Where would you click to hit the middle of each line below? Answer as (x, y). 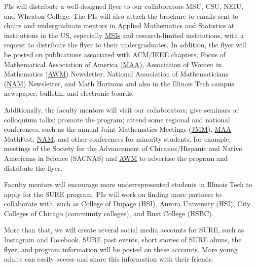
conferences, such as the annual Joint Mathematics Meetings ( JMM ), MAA (118, 129)
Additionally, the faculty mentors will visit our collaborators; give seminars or (121, 109)
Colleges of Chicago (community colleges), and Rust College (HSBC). (109, 213)
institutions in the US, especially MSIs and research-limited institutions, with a (124, 35)
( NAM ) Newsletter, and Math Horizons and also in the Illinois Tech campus (119, 83)
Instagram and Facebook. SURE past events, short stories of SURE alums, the (123, 240)
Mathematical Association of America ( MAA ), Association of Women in (113, 64)
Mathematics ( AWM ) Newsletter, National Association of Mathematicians (116, 74)
